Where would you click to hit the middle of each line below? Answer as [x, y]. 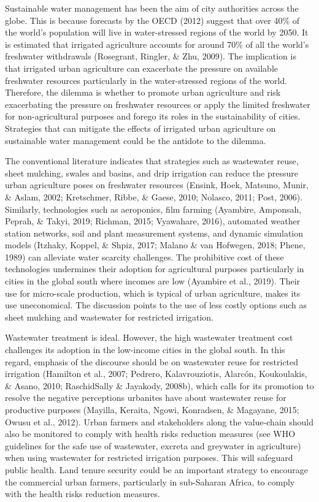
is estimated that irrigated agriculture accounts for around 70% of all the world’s [157, 44]
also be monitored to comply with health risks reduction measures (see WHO [150, 434]
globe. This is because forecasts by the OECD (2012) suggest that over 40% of [152, 20]
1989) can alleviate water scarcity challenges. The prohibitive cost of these [144, 257]
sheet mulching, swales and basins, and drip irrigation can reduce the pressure [152, 173]
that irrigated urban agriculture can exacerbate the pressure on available [141, 68]
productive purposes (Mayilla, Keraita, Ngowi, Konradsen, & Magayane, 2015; [152, 409]
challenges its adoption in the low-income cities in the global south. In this [145, 350]
